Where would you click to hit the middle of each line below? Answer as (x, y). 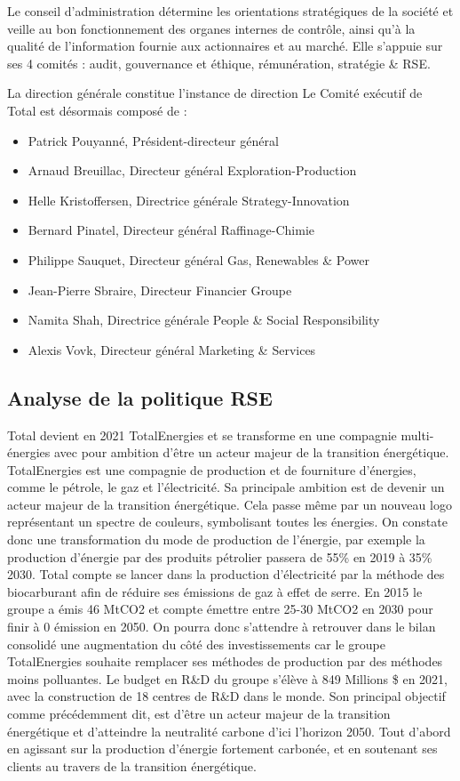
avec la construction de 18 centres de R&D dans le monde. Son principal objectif (226, 696)
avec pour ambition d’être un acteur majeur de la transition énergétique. (251, 452)
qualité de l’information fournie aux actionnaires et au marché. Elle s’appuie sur (225, 46)
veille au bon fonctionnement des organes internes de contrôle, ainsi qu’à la (211, 28)
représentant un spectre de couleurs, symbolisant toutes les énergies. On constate (227, 522)
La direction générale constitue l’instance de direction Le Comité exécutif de (215, 93)
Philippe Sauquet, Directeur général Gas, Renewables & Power (199, 259)
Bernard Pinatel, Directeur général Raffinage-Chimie (171, 230)
